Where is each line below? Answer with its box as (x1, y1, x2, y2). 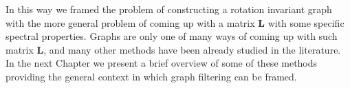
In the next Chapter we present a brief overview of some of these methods (6, 56, 318, 70)
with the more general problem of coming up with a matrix (6, 15, 255, 30)
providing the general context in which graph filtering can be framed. (6, 69, 297, 83)
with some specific (267, 15, 344, 30)
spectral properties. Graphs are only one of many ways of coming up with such (6, 29, 338, 43)
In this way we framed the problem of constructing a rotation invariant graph (6, 2, 332, 16)
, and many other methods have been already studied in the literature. (43, 42, 341, 56)
